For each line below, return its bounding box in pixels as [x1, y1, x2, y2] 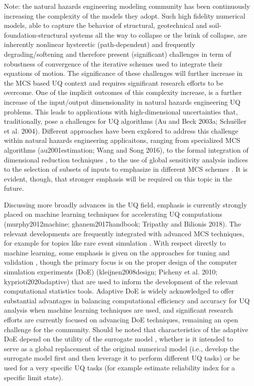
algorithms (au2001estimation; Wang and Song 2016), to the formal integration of [4, 144, 249, 155]
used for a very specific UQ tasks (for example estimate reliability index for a [4, 362, 235, 372]
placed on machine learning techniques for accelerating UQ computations [4, 209, 223, 219]
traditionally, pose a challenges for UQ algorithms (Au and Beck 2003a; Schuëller [4, 116, 247, 126]
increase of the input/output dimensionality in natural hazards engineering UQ [4, 96, 241, 107]
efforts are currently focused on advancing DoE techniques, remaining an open [4, 315, 238, 324]
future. [4, 183, 24, 193]
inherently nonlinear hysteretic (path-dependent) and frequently [4, 39, 195, 49]
